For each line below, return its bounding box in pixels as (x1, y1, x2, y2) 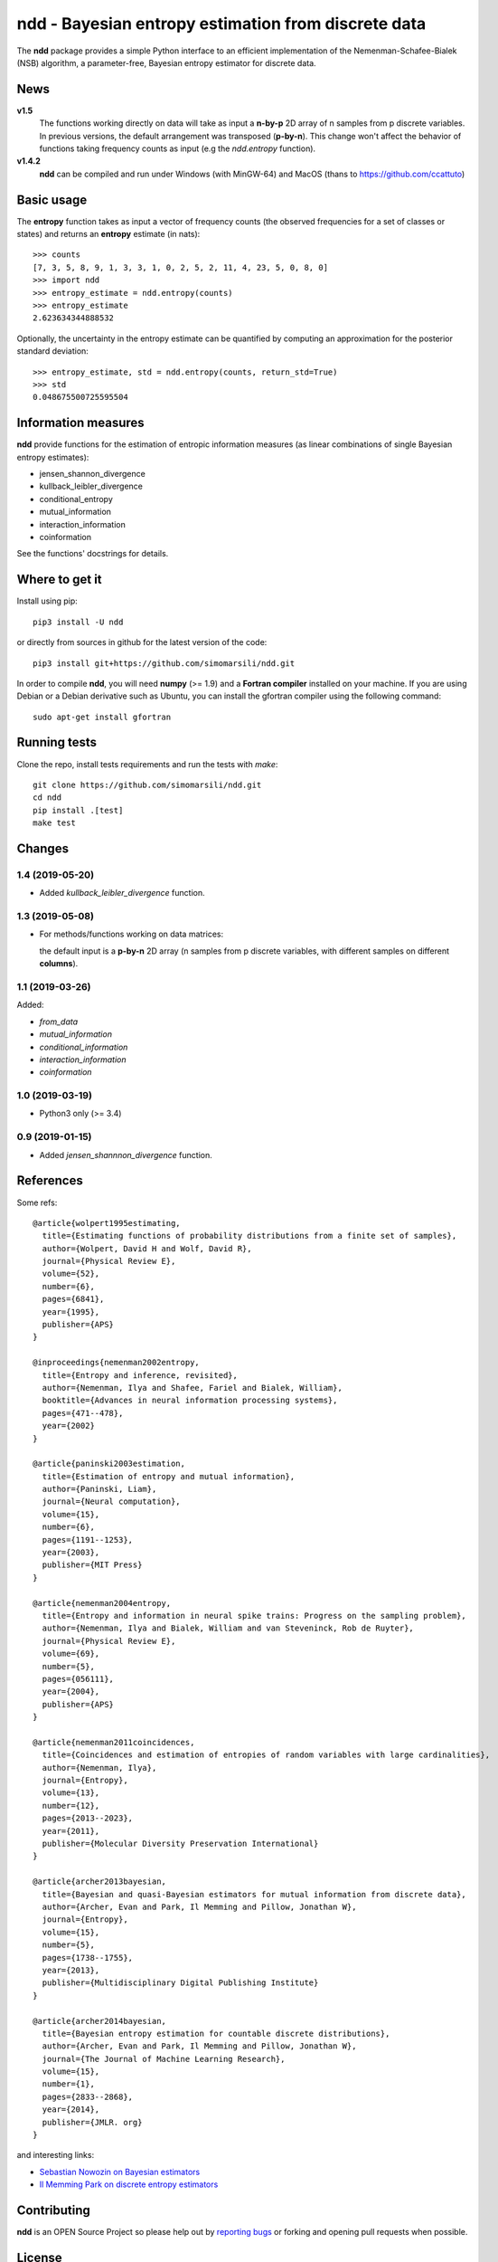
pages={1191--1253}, (42, 1535, 134, 1544)
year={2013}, (42, 1964, 100, 1975)
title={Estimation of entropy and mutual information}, (42, 1471, 296, 1481)
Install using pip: (16, 595, 79, 606)
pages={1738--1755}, (42, 1953, 134, 1963)
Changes (16, 841, 70, 856)
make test (33, 818, 76, 828)
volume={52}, (42, 1269, 100, 1279)
